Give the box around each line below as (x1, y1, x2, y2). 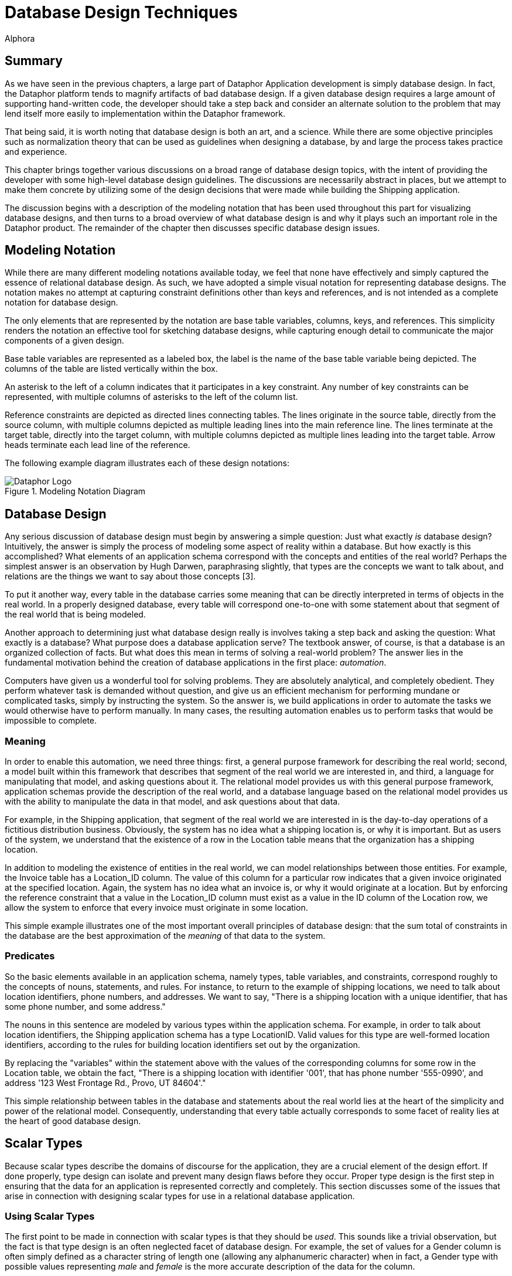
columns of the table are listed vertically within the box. (5, 364, 218, 374)
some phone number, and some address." (5, 1001, 166, 1012)
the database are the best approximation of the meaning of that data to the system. (5, 931, 326, 941)
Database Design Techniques (5, 2, 238, 22)
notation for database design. (5, 297, 118, 308)
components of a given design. (5, 335, 124, 346)
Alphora (5, 33, 35, 43)
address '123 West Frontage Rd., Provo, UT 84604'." (5, 1077, 206, 1088)
